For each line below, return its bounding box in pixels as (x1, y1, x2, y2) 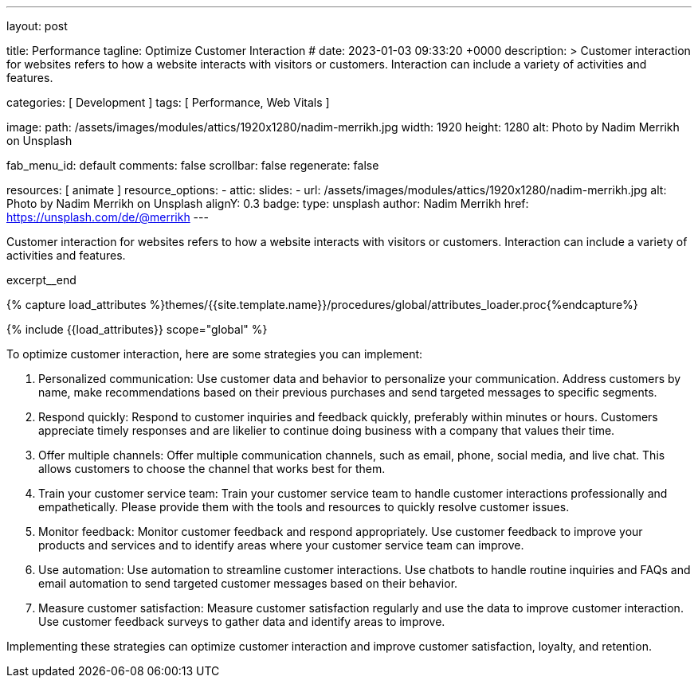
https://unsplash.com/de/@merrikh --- (6, 210, 209, 224)
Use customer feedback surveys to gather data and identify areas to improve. (38, 615, 445, 628)
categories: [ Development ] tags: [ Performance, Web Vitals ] (6, 96, 330, 109)
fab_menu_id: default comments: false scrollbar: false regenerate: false (6, 158, 379, 172)
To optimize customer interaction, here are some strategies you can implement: (6, 347, 423, 361)
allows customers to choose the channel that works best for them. (38, 462, 386, 475)
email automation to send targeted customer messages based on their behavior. (38, 577, 458, 590)
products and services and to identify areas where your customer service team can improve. (38, 538, 524, 552)
